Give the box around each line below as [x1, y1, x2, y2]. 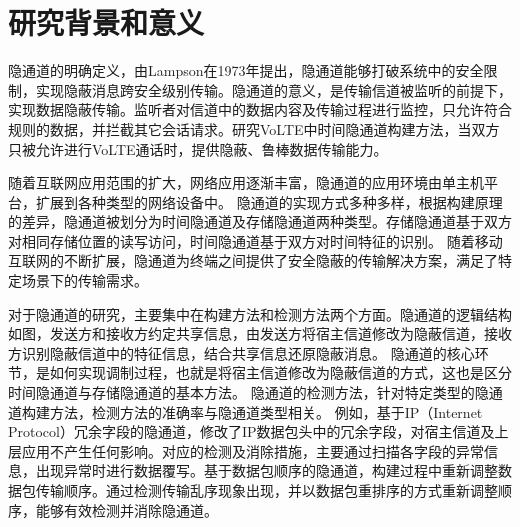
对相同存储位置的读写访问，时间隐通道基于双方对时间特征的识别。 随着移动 [8, 230, 503, 251]
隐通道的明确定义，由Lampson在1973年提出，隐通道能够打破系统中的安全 [8, 60, 484, 81]
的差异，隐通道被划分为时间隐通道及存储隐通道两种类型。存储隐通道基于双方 [8, 211, 512, 232]
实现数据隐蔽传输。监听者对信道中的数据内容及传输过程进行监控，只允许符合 [8, 99, 512, 120]
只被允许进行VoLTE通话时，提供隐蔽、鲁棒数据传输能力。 [8, 138, 388, 159]
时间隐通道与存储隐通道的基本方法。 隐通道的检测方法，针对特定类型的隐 [8, 382, 489, 403]
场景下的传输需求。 [21, 270, 148, 291]
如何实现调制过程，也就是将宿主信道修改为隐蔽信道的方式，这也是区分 [49, 362, 512, 383]
